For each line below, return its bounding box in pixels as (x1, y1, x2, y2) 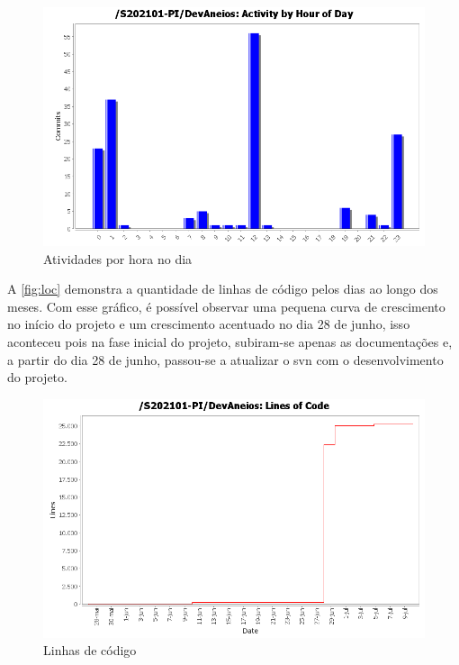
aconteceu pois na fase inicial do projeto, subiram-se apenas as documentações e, (7, 332, 453, 351)
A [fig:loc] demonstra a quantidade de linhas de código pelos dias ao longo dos (7, 279, 438, 298)
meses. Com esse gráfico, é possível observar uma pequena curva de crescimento (7, 296, 445, 315)
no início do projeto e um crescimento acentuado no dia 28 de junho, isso (7, 314, 410, 333)
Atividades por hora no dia (43, 249, 193, 268)
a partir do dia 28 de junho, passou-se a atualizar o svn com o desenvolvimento (7, 350, 444, 369)
